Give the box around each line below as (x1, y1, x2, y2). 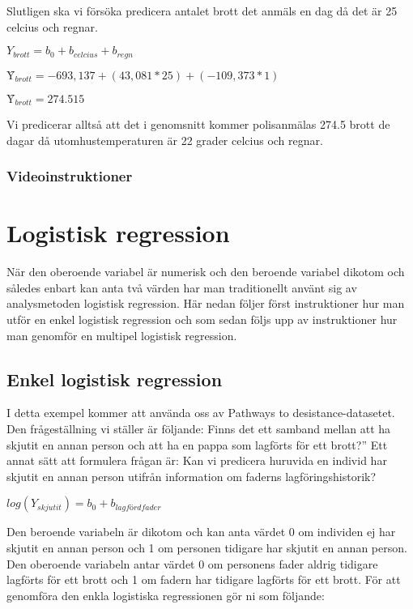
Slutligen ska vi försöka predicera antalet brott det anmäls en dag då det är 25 (6, 2, 398, 19)
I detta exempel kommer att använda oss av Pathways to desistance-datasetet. (6, 404, 395, 421)
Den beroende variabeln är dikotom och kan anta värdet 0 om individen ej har (6, 523, 396, 540)
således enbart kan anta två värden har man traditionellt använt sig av (6, 279, 357, 296)
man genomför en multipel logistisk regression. (6, 326, 237, 343)
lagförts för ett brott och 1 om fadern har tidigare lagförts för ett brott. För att (6, 571, 401, 588)
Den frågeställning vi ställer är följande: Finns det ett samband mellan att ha (6, 420, 391, 437)
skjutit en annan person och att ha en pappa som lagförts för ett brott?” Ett (6, 436, 388, 453)
